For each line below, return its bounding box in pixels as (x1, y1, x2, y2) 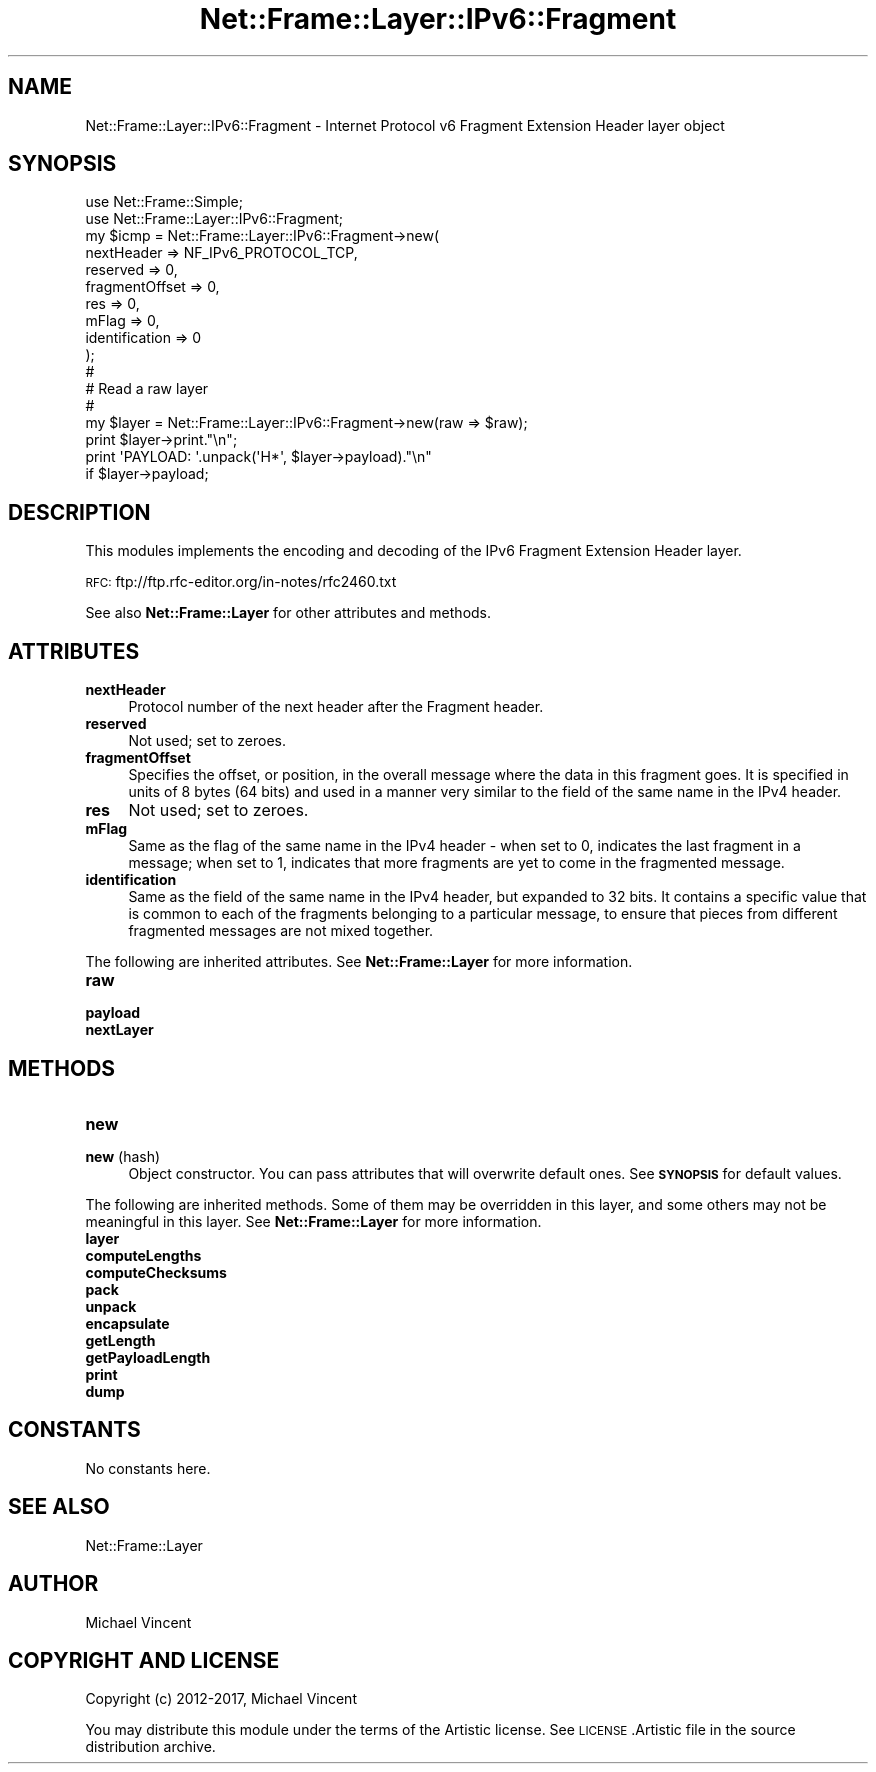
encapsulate (85, 1314, 170, 1332)
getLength (85, 1331, 156, 1349)
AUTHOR (8, 1571, 99, 1597)
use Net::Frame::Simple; (85, 193, 243, 211)
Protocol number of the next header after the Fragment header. (128, 698, 544, 716)
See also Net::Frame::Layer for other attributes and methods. (85, 604, 492, 622)
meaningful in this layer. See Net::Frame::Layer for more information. (85, 1212, 542, 1230)
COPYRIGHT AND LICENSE (8, 1647, 280, 1673)
